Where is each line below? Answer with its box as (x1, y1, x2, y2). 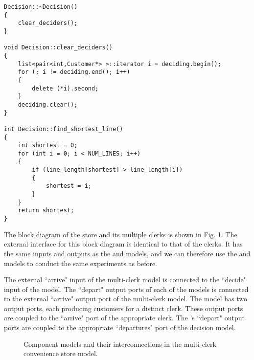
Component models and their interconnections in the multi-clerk (23, 338, 216, 349)
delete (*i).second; (32, 85, 99, 92)
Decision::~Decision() (4, 3, 78, 10)
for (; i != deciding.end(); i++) (18, 68, 130, 76)
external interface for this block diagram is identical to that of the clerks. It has (4, 239, 243, 249)
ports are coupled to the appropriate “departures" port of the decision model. (4, 322, 236, 333)
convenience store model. (23, 348, 98, 359)
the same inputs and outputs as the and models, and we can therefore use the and (4, 248, 251, 258)
